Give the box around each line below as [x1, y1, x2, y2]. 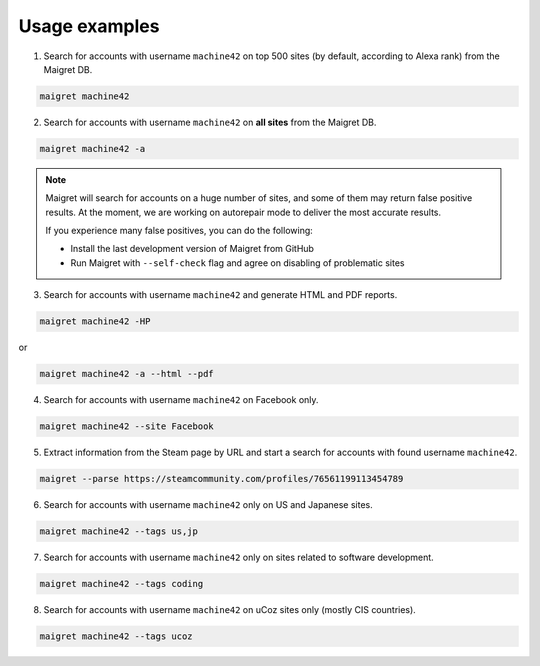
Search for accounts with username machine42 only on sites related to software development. [43, 551, 434, 564]
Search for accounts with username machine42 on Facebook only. [43, 394, 319, 406]
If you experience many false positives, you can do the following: [45, 225, 314, 237]
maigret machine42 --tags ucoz [39, 631, 194, 642]
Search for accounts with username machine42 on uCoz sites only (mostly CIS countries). [43, 604, 417, 616]
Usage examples [18, 15, 160, 37]
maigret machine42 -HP [39, 316, 151, 327]
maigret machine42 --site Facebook [39, 421, 214, 432]
